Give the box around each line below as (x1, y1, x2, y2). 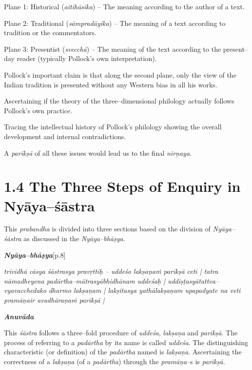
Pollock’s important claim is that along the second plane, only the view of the (4, 69, 236, 80)
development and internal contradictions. (4, 131, 126, 141)
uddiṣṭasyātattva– (167, 275, 219, 286)
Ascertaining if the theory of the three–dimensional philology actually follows (4, 96, 234, 106)
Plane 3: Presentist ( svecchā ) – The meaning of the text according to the (4, 43, 221, 54)
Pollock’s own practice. (4, 105, 72, 115)
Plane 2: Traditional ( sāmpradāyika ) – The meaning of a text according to (4, 18, 226, 28)
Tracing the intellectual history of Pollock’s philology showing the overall (4, 122, 222, 132)
